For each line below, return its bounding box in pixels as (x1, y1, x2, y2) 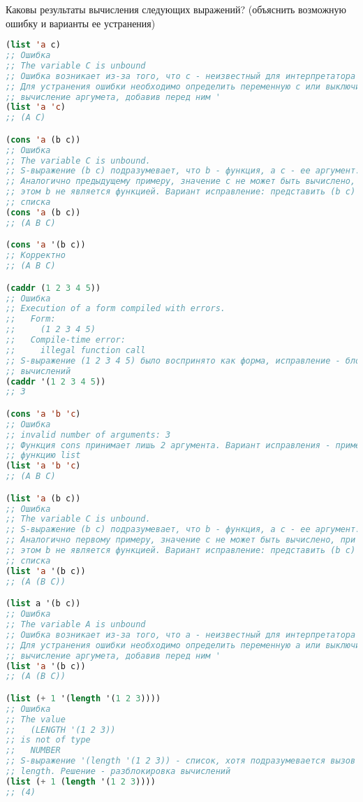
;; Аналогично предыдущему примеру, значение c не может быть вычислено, (6, 176, 356, 187)
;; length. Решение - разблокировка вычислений (6, 766, 231, 777)
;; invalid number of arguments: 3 (6, 429, 171, 440)
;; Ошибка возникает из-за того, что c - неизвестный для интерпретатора (6, 71, 356, 81)
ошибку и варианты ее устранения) (6, 15, 156, 30)
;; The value (6, 714, 66, 724)
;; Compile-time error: (6, 335, 126, 345)
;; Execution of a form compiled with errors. (6, 303, 225, 314)
